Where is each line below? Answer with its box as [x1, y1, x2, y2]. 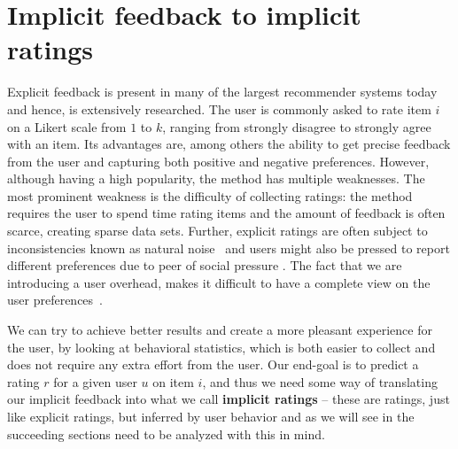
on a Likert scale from [7, 117, 127, 135]
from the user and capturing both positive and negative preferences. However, [7, 151, 430, 170]
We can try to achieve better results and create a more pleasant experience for [7, 321, 432, 339]
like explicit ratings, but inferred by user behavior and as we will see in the [7, 407, 415, 425]
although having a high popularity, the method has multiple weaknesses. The [7, 169, 425, 188]
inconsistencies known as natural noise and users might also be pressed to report [7, 238, 450, 257]
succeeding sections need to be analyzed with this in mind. [7, 424, 325, 443]
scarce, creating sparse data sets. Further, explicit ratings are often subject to [7, 221, 428, 240]
